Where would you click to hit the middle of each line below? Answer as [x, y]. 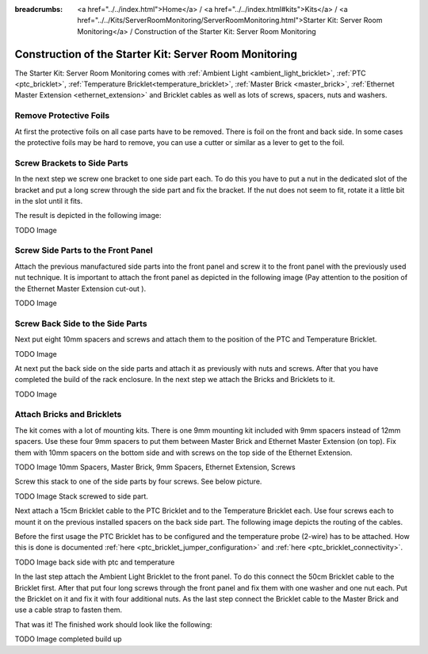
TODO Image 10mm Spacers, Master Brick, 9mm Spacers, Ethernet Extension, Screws [155, 467]
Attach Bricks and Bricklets [68, 415]
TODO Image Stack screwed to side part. [81, 496]
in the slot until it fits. [49, 201]
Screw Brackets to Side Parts [71, 163]
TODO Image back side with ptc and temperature [95, 562]
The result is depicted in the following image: [88, 216]
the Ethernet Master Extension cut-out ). [80, 289]
